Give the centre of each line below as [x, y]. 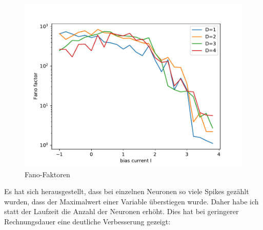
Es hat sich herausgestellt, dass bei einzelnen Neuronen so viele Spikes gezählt [127, 191]
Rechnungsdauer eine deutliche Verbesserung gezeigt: [87, 221]
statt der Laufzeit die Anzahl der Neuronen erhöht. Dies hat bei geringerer [122, 211]
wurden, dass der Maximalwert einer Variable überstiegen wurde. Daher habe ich [131, 201]
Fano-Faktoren [47, 174]
